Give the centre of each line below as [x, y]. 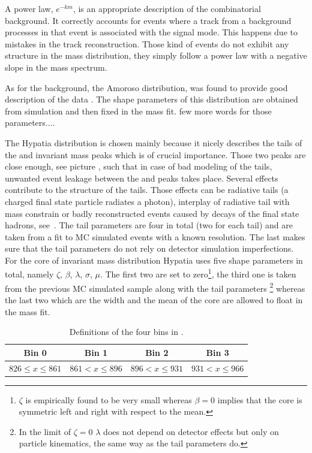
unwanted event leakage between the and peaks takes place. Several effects [142, 178]
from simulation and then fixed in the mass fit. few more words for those [138, 111]
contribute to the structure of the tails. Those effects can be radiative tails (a [147, 190]
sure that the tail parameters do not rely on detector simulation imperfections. [149, 248]
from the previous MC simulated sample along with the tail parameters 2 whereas [155, 287]
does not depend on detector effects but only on [191, 431]
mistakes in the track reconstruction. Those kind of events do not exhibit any [147, 43]
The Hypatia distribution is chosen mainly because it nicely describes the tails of [154, 142]
